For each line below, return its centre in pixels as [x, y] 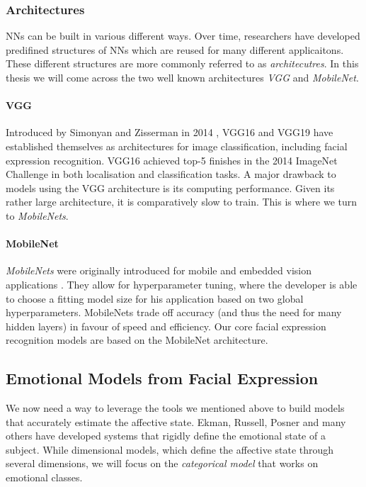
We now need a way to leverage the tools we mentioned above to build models [175, 408]
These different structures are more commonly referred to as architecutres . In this [182, 63]
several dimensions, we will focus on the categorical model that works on [162, 463]
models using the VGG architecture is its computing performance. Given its [170, 187]
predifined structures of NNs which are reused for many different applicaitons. [175, 49]
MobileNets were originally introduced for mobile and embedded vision [159, 270]
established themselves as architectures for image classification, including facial [177, 146]
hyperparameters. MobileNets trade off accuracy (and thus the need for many [174, 312]
